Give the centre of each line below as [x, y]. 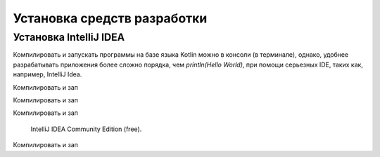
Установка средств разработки [110, 18]
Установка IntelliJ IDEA [69, 37]
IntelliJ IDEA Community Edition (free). [86, 129]
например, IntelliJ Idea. [47, 74]
